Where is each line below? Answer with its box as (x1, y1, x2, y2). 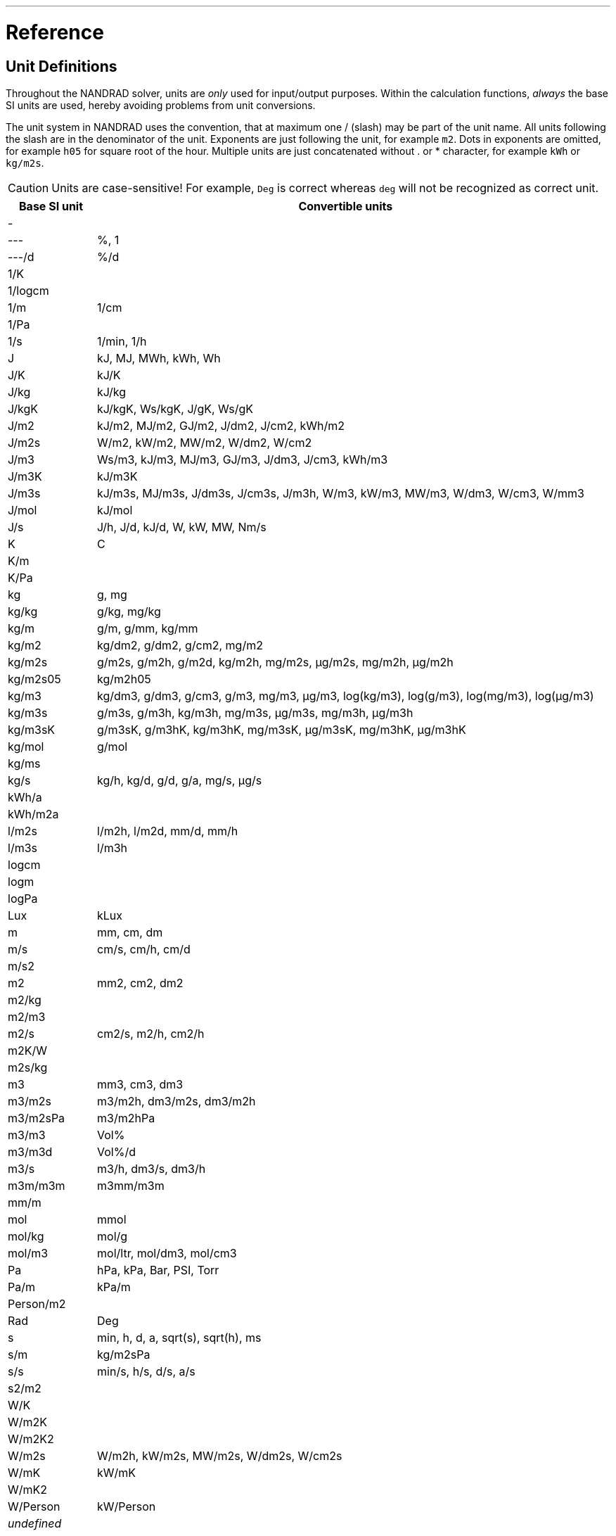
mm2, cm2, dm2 (97, 975, 184, 990)
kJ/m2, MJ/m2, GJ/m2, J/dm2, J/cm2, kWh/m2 (97, 418, 345, 433)
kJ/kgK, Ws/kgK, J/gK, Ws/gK (97, 401, 254, 416)
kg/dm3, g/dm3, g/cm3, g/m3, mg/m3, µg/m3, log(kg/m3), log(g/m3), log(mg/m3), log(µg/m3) (97, 688, 594, 703)
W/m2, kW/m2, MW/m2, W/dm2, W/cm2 (97, 435, 312, 450)
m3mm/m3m (97, 1178, 165, 1193)
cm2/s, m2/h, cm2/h (97, 1026, 205, 1041)
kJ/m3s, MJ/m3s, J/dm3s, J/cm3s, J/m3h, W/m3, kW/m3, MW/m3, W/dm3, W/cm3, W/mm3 (97, 485, 584, 500)
